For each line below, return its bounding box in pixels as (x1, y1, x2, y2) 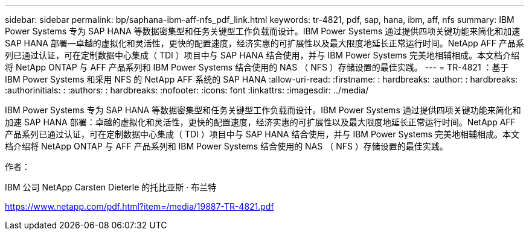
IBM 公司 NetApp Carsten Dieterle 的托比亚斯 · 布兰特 (5, 182, 217, 192)
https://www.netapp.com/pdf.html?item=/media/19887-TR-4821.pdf (5, 201, 274, 211)
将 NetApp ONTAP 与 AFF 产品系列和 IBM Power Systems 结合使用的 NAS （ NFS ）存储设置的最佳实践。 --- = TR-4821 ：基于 (5, 62, 509, 72)
